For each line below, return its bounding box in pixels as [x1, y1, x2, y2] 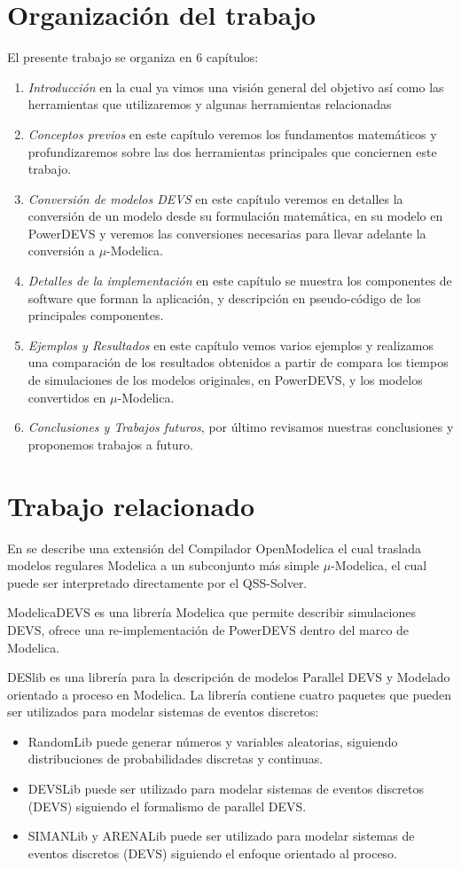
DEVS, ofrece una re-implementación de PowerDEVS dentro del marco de [7, 620, 410, 638]
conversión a [27, 241, 95, 260]
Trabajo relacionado [7, 487, 255, 523]
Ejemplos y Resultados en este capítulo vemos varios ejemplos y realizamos [27, 335, 434, 354]
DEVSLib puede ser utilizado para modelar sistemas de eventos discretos [27, 779, 424, 798]
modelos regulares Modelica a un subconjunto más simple [7, 556, 320, 575]
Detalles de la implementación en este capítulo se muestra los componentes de [27, 271, 452, 290]
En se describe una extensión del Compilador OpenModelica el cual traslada [7, 538, 421, 557]
